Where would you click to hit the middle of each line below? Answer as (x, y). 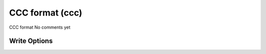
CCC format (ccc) (46, 13)
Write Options (31, 41)
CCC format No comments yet (40, 27)
